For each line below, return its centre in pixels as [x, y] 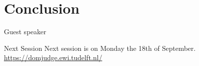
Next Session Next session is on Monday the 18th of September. [100, 48]
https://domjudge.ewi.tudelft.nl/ [53, 57]
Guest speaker [25, 32]
